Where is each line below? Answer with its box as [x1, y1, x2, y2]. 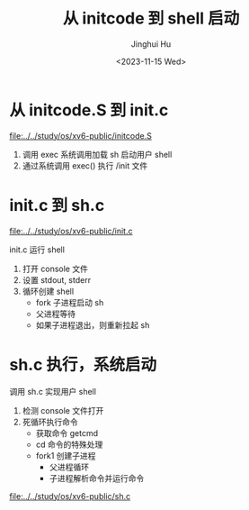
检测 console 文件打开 [22, 405, 104, 415]
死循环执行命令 [22, 416, 78, 427]
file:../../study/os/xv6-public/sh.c [9, 490, 131, 501]
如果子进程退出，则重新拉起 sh [35, 319, 150, 330]
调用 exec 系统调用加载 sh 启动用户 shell [22, 149, 173, 159]
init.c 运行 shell [9, 244, 66, 255]
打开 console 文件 [22, 263, 88, 274]
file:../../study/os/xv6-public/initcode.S [9, 130, 153, 141]
